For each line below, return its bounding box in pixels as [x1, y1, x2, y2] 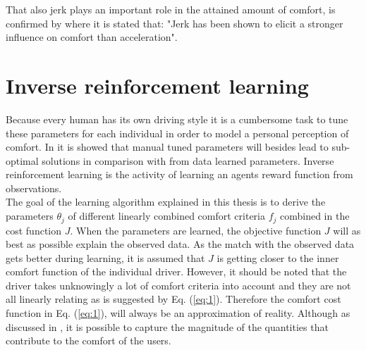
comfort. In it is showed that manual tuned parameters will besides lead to [6, 139, 329, 154]
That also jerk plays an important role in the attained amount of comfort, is [6, 2, 336, 16]
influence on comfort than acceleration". [6, 30, 178, 44]
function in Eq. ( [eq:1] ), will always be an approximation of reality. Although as [6, 306, 350, 320]
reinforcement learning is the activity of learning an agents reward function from [6, 167, 353, 182]
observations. [6, 180, 62, 195]
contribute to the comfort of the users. [6, 333, 171, 348]
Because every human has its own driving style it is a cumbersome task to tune [6, 111, 348, 126]
